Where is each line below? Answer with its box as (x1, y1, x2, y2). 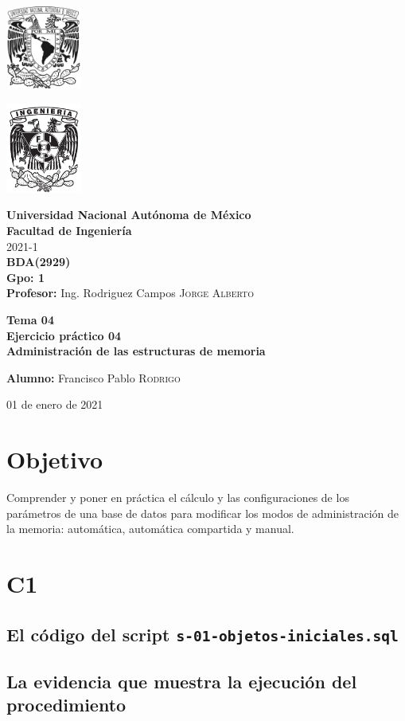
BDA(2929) (6, 253, 71, 270)
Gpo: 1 (6, 268, 45, 285)
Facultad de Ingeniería (6, 222, 132, 239)
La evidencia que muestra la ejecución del (6, 669, 357, 693)
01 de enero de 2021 (6, 396, 103, 413)
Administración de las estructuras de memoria (6, 343, 266, 359)
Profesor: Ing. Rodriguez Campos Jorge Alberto (6, 284, 254, 301)
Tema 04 (6, 312, 54, 327)
